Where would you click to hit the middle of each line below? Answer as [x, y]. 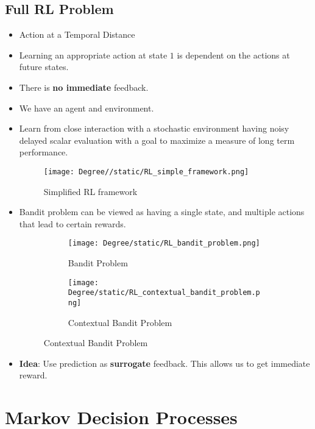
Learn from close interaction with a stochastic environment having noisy [154, 128]
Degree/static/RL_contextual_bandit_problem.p [164, 293]
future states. [44, 67]
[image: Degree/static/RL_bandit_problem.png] [164, 243]
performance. [44, 152]
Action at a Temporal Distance [77, 34]
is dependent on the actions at [233, 55]
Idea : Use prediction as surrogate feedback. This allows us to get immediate [165, 363]
